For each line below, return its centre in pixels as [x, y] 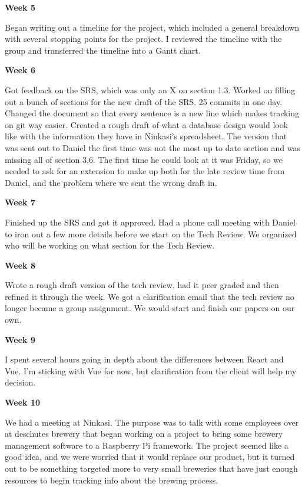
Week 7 [20, 202]
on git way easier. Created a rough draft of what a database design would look [147, 124]
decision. [20, 382]
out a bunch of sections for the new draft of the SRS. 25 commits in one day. [144, 101]
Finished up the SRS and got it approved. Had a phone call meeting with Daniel [150, 222]
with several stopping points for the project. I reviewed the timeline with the [143, 39]
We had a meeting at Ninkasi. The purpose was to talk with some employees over [152, 422]
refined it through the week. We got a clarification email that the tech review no [150, 296]
